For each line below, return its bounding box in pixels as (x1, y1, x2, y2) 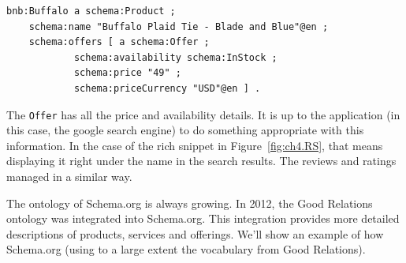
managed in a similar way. (6, 168, 132, 184)
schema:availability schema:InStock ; (73, 51, 277, 63)
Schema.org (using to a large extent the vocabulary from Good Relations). (6, 241, 366, 257)
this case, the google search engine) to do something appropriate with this (6, 122, 364, 138)
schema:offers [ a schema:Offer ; (28, 36, 210, 48)
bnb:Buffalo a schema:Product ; (6, 6, 176, 17)
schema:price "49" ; (73, 67, 181, 79)
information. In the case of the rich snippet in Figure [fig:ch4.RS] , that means (6, 137, 383, 153)
